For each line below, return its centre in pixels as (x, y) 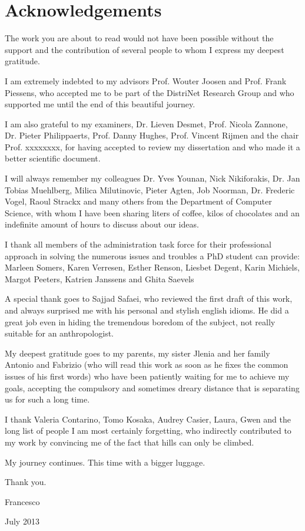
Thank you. (26, 482)
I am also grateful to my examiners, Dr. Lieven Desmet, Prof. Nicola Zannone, (146, 123)
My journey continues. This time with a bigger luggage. (105, 462)
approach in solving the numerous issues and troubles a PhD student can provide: (152, 255)
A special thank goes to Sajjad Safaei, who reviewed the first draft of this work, (149, 299)
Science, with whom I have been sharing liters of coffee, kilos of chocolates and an (152, 212)
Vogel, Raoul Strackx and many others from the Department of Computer (138, 201)
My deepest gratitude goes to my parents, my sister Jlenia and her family (137, 353)
